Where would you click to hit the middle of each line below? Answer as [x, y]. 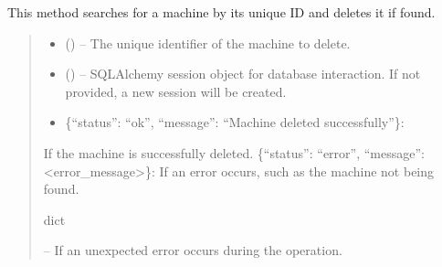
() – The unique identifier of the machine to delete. [208, 43]
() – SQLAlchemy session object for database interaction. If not [243, 74]
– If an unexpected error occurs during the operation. [193, 250]
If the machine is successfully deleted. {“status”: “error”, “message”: [234, 152]
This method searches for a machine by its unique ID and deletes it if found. [221, 12]
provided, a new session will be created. [176, 91]
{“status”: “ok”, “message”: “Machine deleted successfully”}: [235, 122]
